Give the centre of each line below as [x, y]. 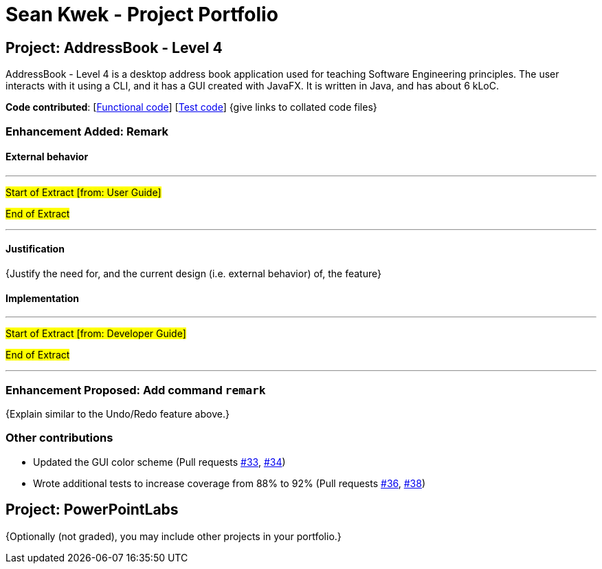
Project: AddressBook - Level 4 [114, 47]
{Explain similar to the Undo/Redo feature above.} [118, 414]
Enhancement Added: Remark [87, 131]
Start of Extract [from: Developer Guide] [96, 334]
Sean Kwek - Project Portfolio [142, 14]
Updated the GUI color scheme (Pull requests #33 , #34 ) [159, 462]
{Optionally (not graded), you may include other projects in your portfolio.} [174, 536]
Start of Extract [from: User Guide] [83, 192]
